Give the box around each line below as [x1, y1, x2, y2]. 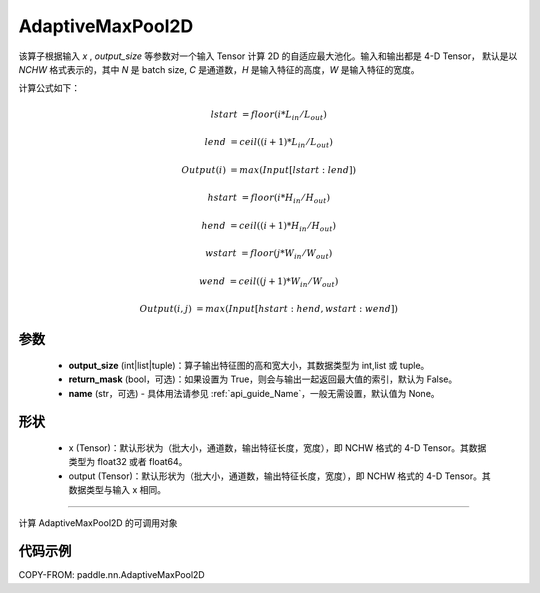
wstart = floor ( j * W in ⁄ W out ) [205, 248, 333, 261]
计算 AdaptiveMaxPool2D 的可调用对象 [18, 516, 179, 529]
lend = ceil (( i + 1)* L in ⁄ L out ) [204, 136, 334, 150]
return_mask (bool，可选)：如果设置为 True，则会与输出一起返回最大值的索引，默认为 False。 [68, 373, 458, 385]
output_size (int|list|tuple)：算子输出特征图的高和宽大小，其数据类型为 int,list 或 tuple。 [68, 359, 430, 371]
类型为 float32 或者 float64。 [68, 456, 188, 468]
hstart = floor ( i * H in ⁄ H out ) [207, 192, 330, 205]
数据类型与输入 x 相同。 [68, 484, 167, 496]
